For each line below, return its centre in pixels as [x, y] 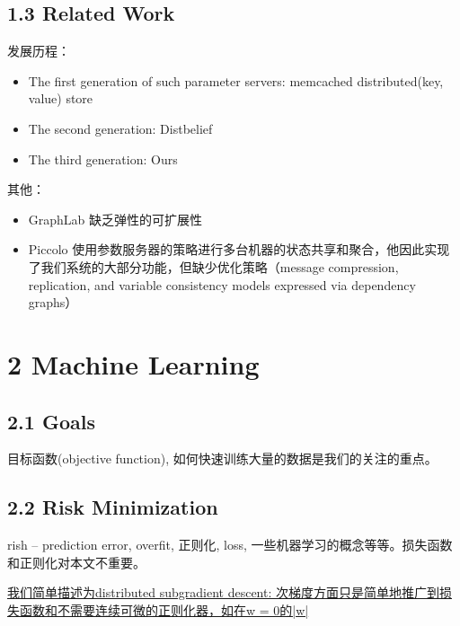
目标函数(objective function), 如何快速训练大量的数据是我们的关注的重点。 [222, 458]
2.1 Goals [51, 421]
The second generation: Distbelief [120, 128]
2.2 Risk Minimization [113, 507]
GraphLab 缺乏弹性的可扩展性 [115, 219]
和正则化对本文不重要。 [76, 562]
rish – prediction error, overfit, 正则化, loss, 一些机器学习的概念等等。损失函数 [230, 545]
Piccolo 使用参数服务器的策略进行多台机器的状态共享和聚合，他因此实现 [239, 249]
